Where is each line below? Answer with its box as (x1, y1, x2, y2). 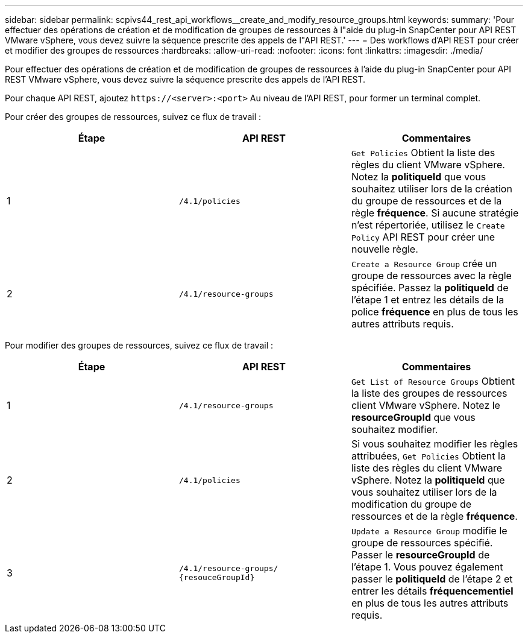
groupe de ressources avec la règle (351, 270, 512, 282)
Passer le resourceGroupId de (351, 549, 490, 561)
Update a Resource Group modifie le (351, 525, 508, 537)
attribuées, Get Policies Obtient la (351, 450, 506, 462)
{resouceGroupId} (178, 573, 255, 582)
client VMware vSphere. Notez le (351, 399, 500, 411)
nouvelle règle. (351, 243, 418, 255)
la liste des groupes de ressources (351, 387, 508, 399)
